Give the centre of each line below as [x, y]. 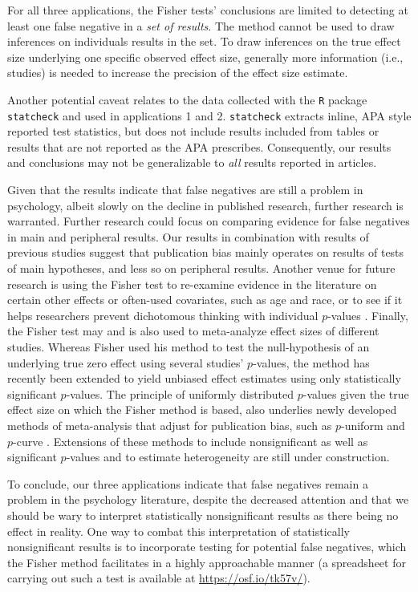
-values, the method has [311, 362]
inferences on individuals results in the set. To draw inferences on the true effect [204, 41]
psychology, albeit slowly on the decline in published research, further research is [205, 205]
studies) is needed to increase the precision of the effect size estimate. [178, 73]
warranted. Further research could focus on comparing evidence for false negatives [209, 221]
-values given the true [356, 393]
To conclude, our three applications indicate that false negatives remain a [188, 483]
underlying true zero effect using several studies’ [126, 362]
